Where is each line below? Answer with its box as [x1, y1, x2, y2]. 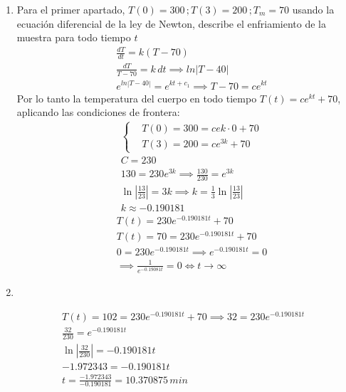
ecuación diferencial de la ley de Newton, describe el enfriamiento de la [16, 16, 326, 31]
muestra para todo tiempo [16, 30, 131, 45]
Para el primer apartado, [16, 2, 125, 16]
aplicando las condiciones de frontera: [16, 105, 180, 120]
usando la [292, 2, 335, 16]
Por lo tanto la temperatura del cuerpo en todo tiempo [16, 90, 257, 105]
